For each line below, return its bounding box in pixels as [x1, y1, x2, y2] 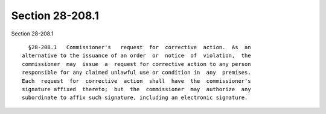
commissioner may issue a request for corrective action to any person [22, 61, 251, 67]
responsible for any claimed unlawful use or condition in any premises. [22, 69, 251, 76]
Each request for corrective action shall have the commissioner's [22, 77, 251, 84]
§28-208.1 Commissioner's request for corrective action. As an [28, 44, 251, 50]
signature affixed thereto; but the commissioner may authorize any [22, 86, 251, 92]
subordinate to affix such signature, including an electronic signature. [22, 94, 248, 101]
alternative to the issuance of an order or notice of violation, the [22, 52, 251, 59]
